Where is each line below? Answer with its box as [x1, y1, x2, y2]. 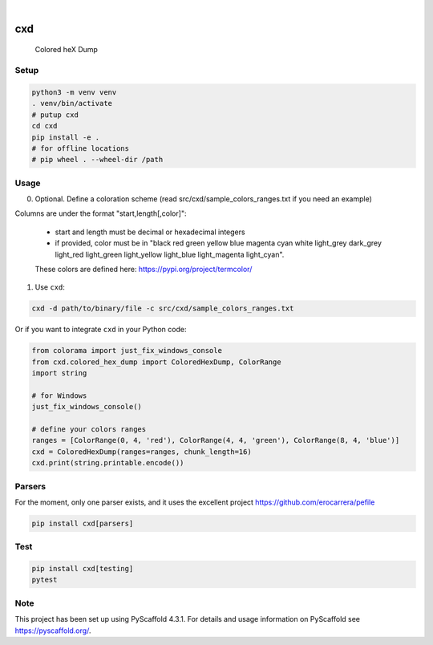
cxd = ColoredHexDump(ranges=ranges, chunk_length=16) [31, 447, 252, 456]
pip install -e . [31, 132, 100, 142]
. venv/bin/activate [31, 99, 112, 108]
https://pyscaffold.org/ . [14, 626, 91, 635]
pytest [31, 575, 58, 585]
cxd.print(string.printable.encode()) [31, 458, 184, 468]
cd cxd [31, 121, 58, 131]
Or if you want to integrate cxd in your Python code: [14, 325, 187, 335]
